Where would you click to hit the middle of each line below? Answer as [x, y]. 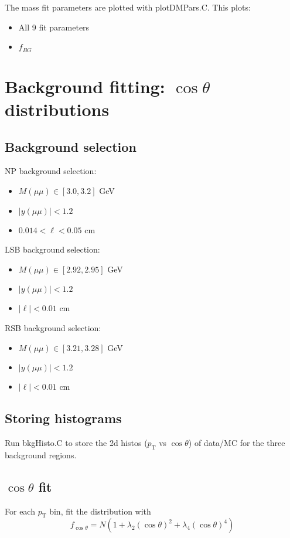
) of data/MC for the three [237, 442]
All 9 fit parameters [54, 27]
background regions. [41, 454]
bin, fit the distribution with [100, 511]
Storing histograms [63, 418]
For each [20, 511]
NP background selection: [51, 171]
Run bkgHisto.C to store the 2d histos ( [76, 442]
